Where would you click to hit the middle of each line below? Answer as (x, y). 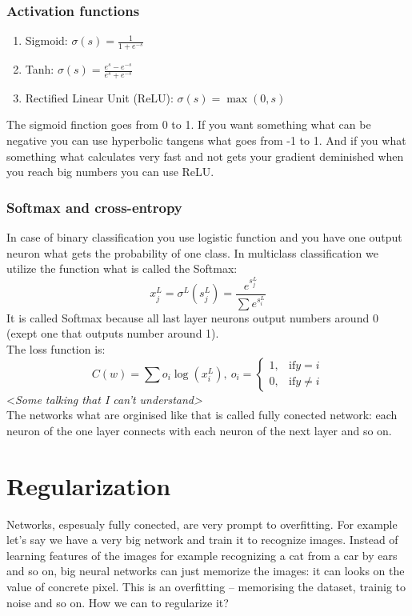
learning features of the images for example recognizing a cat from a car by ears (202, 555)
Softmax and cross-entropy (94, 207)
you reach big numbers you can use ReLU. (110, 172)
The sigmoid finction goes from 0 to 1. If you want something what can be (189, 124)
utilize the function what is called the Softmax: (122, 268)
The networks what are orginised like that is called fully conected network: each (202, 415)
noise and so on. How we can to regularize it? (118, 602)
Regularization (89, 485)
